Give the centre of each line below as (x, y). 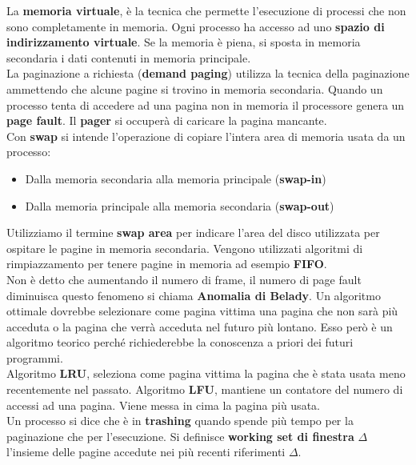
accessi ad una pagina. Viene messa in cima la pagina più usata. (163, 405)
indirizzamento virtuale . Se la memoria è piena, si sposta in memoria (184, 42)
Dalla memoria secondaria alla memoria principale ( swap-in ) (176, 178)
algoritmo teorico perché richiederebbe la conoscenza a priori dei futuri (180, 342)
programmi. (35, 357)
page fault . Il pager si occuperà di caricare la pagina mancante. (167, 120)
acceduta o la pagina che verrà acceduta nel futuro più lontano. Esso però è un (200, 326)
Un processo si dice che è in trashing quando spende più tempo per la (180, 421)
